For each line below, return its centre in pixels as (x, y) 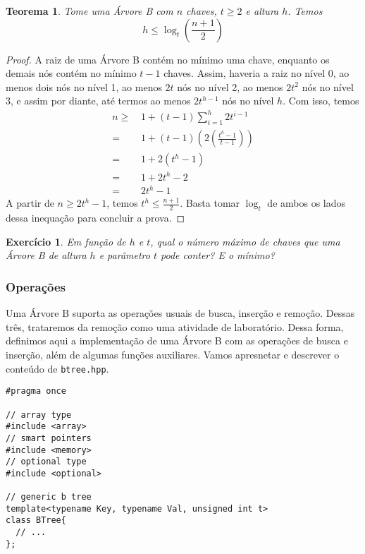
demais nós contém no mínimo (71, 73)
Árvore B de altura (46, 255)
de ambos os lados (307, 203)
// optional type (46, 462)
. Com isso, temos (321, 101)
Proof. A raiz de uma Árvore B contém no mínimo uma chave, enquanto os (168, 59)
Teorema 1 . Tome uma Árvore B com (89, 11)
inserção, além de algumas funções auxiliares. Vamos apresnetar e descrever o (173, 354)
